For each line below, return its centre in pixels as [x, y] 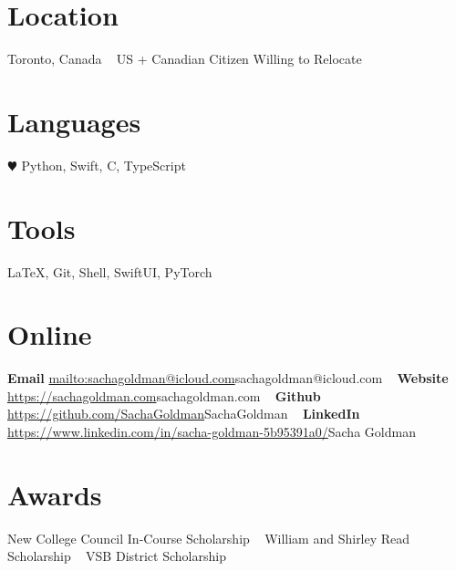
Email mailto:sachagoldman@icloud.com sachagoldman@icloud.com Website [228, 378]
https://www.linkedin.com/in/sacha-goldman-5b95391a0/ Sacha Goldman [212, 432]
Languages [74, 121]
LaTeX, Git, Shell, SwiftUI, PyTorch [110, 271]
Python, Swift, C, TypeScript [104, 165]
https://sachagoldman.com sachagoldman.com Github [164, 395]
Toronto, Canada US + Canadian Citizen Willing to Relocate [185, 59]
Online [50, 334]
